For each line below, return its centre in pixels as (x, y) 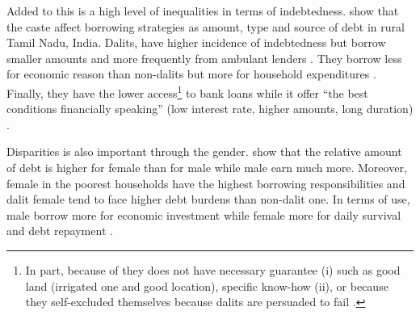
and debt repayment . (60, 231)
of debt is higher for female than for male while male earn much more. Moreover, (207, 167)
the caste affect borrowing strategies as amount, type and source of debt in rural (206, 26)
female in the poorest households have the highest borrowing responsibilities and (206, 183)
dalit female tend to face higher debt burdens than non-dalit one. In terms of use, (208, 199)
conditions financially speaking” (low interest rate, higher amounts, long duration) (210, 109)
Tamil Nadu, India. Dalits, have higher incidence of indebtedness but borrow (196, 42)
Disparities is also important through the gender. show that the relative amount (204, 151)
